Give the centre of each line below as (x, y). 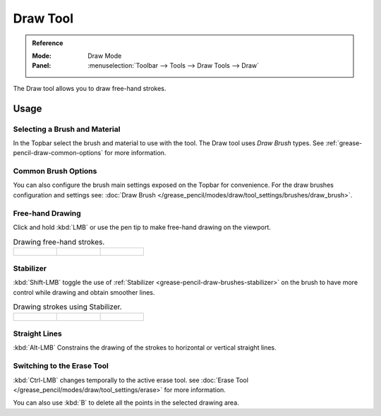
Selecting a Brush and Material (67, 129)
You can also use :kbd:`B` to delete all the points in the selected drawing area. (126, 403)
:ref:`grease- (344, 143)
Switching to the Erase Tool (61, 366)
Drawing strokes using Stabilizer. (68, 307)
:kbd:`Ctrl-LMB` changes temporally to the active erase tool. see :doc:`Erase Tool (131, 380)
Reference (48, 43)
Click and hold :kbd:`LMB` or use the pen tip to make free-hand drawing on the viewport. (142, 227)
